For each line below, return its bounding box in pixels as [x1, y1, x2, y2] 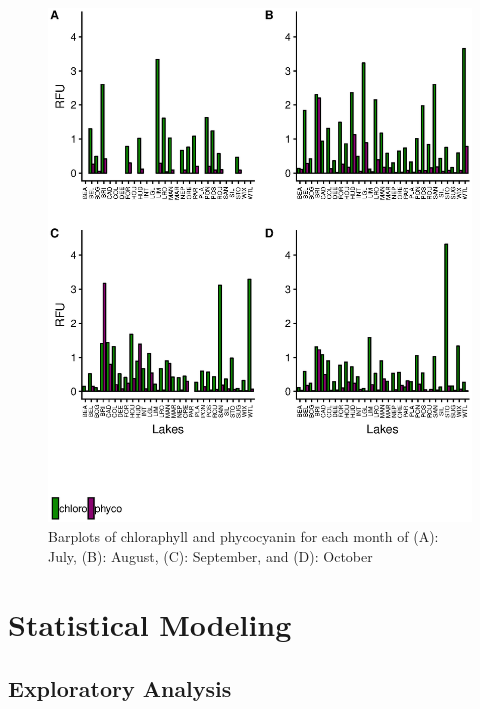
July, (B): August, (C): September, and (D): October [48, 545, 373, 566]
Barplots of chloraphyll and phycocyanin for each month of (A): [48, 526, 439, 547]
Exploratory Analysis [8, 672, 232, 703]
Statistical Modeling [8, 604, 292, 645]
